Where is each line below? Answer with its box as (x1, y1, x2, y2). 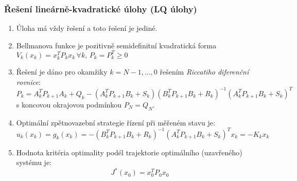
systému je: (16, 157, 51, 168)
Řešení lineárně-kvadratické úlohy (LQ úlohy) (4, 2, 197, 15)
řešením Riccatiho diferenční (160, 66, 249, 77)
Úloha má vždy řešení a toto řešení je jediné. (16, 23, 158, 33)
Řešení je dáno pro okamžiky (16, 66, 108, 77)
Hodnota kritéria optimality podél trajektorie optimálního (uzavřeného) (16, 147, 242, 157)
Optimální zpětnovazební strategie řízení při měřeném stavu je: (16, 117, 215, 128)
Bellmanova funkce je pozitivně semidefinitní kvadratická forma (16, 40, 217, 50)
